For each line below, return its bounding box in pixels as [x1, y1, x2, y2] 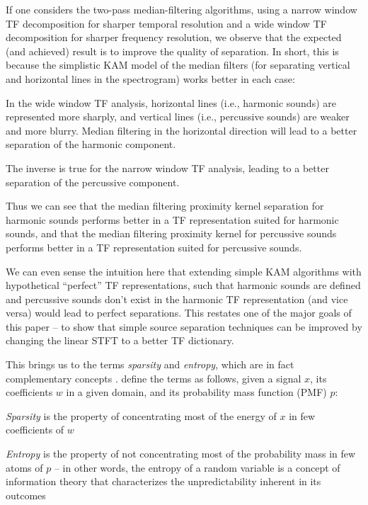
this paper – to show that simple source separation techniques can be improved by [6, 319, 362, 334]
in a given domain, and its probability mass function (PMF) [66, 385, 327, 399]
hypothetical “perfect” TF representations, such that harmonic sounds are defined [6, 278, 361, 293]
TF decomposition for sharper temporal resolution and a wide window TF [6, 16, 327, 30]
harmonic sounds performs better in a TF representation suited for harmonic [6, 212, 339, 227]
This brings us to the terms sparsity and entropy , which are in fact [6, 357, 294, 372]
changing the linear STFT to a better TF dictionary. [6, 333, 234, 348]
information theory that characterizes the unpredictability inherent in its [6, 474, 321, 489]
